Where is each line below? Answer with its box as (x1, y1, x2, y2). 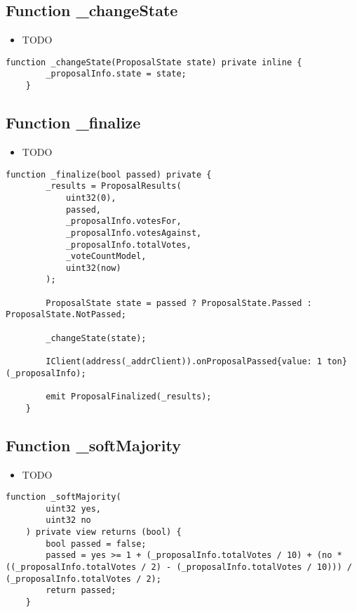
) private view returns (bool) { (25, 527, 182, 538)
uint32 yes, (46, 503, 102, 514)
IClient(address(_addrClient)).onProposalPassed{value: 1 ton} (46, 357, 347, 367)
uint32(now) (65, 262, 121, 273)
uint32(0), (65, 192, 116, 203)
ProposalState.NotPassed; (6, 310, 126, 320)
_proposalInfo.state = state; (46, 69, 187, 79)
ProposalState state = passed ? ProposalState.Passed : (46, 298, 312, 308)
